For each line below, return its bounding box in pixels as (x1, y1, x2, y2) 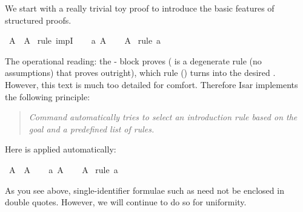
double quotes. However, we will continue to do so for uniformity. (5, 196, 247, 208)
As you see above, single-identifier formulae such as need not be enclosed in (5, 183, 284, 196)
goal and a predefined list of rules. (28, 122, 155, 135)
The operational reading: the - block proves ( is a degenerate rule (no (5, 54, 262, 67)
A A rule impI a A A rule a (8, 34, 161, 47)
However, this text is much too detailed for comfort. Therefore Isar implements (5, 78, 298, 91)
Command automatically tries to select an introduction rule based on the (28, 111, 298, 123)
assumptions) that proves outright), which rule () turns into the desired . (5, 66, 276, 79)
